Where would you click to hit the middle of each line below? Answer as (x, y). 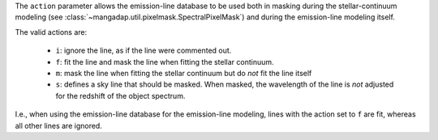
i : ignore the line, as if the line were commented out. (144, 51)
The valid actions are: (51, 32)
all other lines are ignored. (59, 125)
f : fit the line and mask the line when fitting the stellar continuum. (165, 62)
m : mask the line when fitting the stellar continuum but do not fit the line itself (184, 73)
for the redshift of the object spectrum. (120, 95)
